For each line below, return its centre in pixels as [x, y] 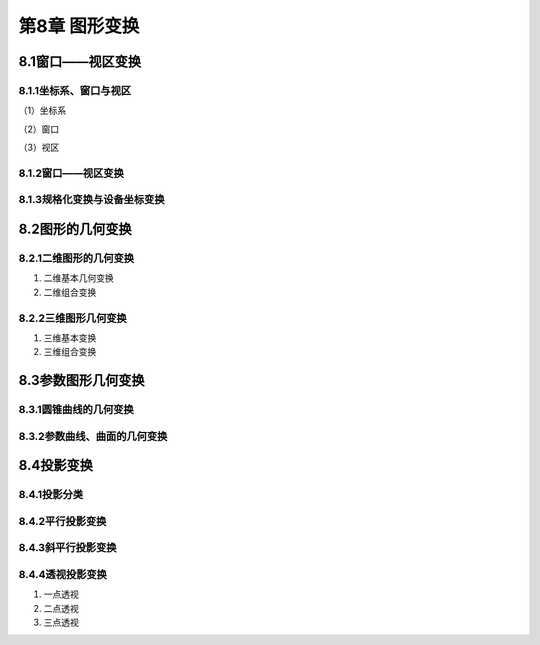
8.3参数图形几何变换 [81, 380]
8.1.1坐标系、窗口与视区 [75, 90]
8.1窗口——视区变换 [80, 61]
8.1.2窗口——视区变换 [71, 173]
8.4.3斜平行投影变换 [67, 548]
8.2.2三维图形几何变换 [72, 318]
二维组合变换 [70, 292]
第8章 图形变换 [79, 26]
